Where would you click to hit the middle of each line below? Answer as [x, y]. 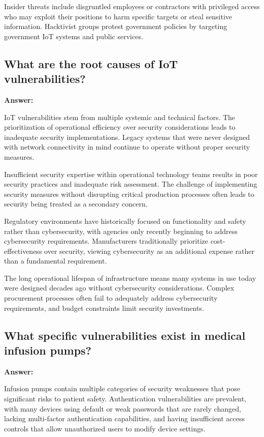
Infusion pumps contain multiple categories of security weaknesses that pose [122, 388]
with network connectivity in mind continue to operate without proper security [127, 147]
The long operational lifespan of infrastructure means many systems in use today [130, 278]
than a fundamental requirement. [56, 261]
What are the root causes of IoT [91, 63]
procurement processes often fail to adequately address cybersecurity [111, 298]
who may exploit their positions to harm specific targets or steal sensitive [118, 16]
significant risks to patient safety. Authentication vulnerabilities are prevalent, [125, 399]
